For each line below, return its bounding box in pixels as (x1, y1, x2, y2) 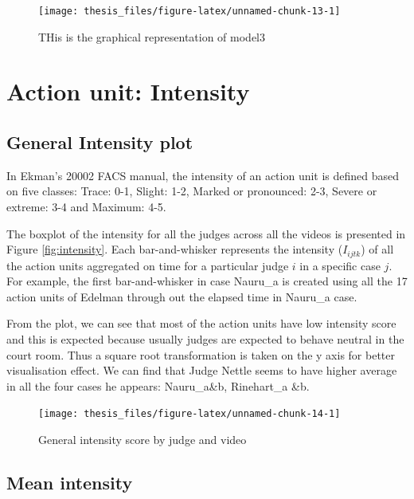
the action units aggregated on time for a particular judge (6, 257, 289, 273)
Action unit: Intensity (6, 75, 250, 108)
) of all (361, 241, 394, 257)
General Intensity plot (6, 130, 193, 155)
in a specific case (299, 257, 381, 273)
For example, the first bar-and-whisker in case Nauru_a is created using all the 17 (6, 273, 408, 289)
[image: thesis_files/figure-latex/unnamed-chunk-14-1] (38, 408, 341, 420)
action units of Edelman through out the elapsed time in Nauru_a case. (6, 288, 357, 305)
